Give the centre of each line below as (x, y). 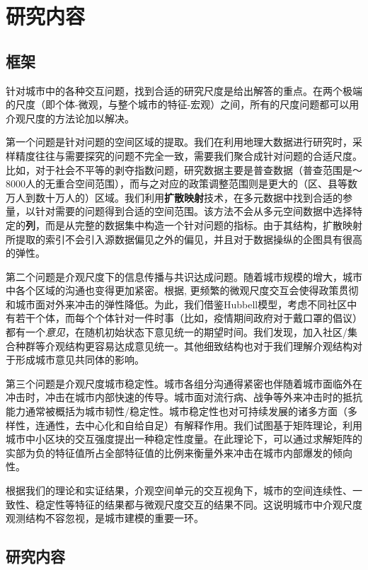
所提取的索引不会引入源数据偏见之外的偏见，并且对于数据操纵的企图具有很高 (184, 239)
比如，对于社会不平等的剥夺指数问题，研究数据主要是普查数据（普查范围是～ (184, 169)
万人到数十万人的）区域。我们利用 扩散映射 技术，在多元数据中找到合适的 (174, 197)
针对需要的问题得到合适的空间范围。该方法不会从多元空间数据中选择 (194, 211)
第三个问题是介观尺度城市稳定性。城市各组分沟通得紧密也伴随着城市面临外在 (184, 383)
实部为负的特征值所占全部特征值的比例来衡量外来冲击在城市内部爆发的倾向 (179, 452)
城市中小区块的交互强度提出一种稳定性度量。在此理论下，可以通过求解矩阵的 (184, 439)
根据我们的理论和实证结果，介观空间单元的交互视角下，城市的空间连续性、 (179, 490)
